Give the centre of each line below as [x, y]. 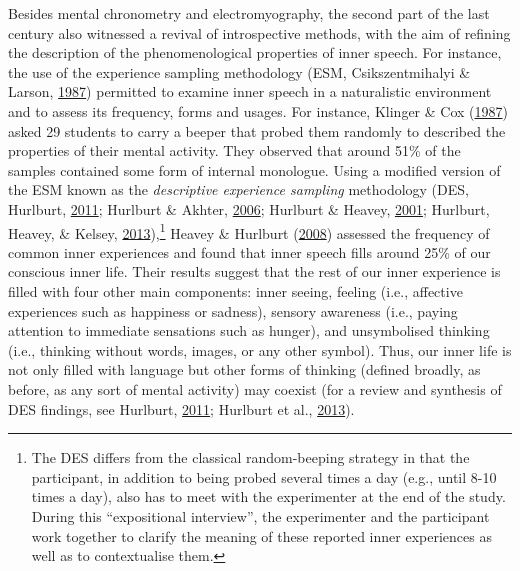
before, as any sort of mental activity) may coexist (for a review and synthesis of [255, 388]
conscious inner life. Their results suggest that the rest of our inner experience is [254, 271]
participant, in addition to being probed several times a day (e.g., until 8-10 [264, 476]
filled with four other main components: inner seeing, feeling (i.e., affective [235, 290]
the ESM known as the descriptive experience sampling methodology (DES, [238, 189]
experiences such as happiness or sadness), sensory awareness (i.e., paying [233, 310]
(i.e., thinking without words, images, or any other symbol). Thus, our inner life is [260, 349]
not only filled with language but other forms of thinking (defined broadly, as [244, 369]
